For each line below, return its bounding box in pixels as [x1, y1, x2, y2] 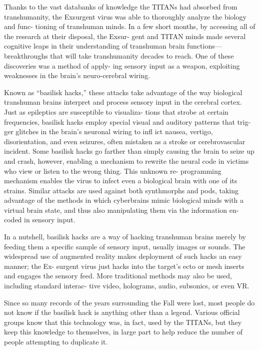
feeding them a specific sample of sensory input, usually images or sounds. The [4, 241, 245, 251]
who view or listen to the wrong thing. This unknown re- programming [4, 165, 221, 176]
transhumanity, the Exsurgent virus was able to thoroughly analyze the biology [4, 11, 246, 22]
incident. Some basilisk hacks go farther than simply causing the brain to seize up [4, 146, 254, 156]
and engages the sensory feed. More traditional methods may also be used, [4, 270, 232, 281]
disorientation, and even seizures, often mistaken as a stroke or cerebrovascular [4, 136, 245, 146]
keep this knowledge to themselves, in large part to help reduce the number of [4, 326, 243, 337]
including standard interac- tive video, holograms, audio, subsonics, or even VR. [4, 280, 249, 291]
